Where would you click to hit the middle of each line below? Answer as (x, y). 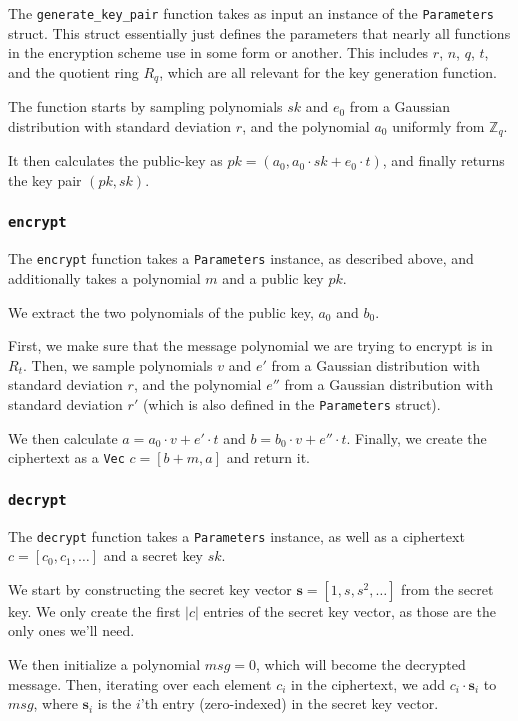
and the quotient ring (73, 71)
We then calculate (63, 437)
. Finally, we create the (416, 437)
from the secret (447, 588)
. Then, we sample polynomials (117, 364)
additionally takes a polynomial (104, 277)
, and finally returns (443, 160)
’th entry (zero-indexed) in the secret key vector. (289, 703)
